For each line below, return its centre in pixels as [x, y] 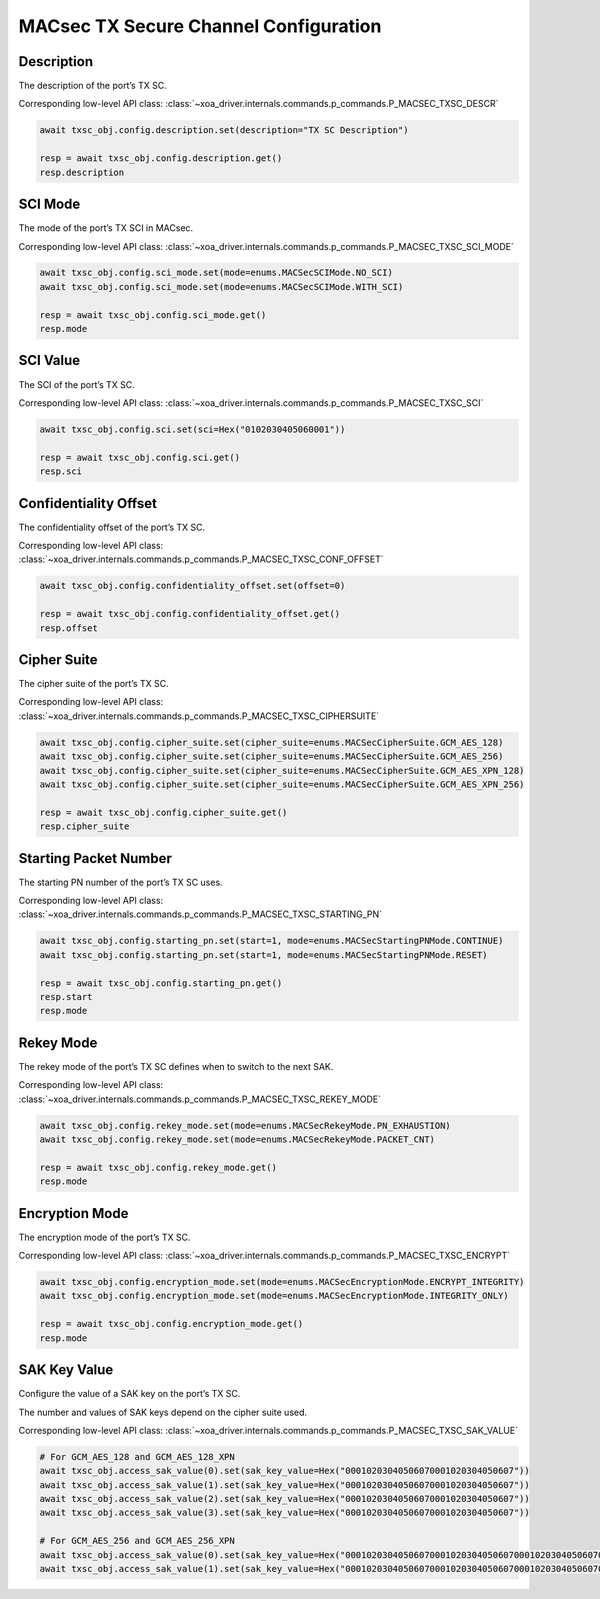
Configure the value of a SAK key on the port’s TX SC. [129, 1394]
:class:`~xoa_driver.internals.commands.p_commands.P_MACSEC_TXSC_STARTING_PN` [200, 914]
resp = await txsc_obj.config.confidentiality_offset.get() [190, 614]
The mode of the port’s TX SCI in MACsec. [106, 228]
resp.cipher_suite [84, 826]
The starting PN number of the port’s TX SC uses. [121, 882]
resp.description [82, 172]
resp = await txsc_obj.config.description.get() [161, 158]
